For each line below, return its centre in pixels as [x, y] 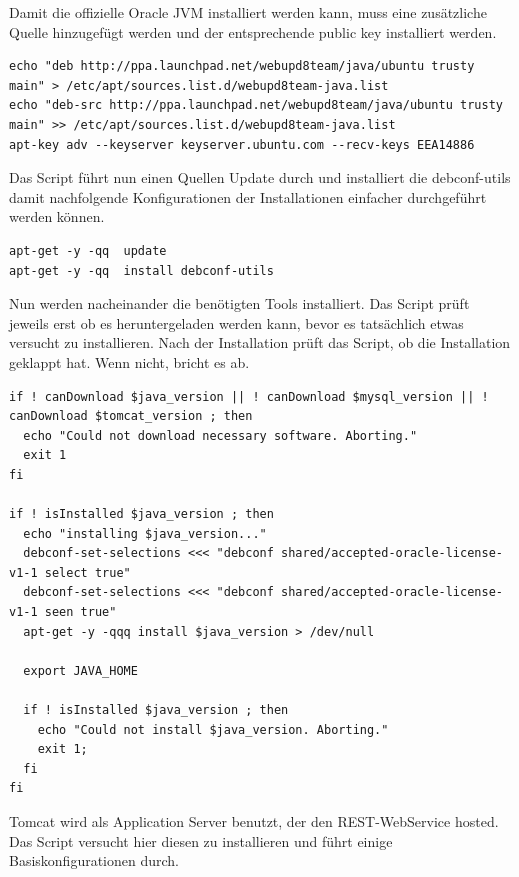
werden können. [57, 216]
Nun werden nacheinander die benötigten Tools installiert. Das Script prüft [239, 303]
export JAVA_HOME [80, 670]
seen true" [80, 612]
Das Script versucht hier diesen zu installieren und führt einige [201, 840]
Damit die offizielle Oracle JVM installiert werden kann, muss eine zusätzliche [248, 12]
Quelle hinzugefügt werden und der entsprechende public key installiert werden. [253, 31]
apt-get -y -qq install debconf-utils [141, 270]
